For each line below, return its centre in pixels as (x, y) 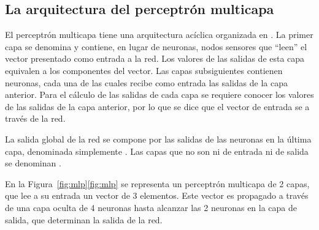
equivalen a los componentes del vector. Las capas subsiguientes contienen (144, 70)
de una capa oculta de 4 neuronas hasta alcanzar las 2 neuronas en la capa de (151, 207)
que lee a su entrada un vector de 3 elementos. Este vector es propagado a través (157, 195)
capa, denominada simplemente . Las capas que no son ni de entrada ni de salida (157, 151)
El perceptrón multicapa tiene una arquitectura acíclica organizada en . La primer (159, 35)
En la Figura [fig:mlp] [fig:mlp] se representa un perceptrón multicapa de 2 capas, (157, 183)
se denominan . (33, 163)
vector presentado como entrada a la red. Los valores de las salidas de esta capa (155, 58)
